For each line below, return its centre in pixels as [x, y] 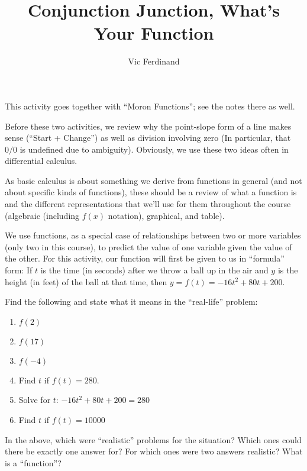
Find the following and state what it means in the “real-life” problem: [131, 301]
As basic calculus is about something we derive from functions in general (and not [153, 180]
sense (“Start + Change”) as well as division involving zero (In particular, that [148, 138]
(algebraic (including [42, 215]
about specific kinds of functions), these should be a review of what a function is [151, 192]
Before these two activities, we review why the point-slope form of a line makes [148, 126]
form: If [19, 270]
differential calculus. [41, 161]
